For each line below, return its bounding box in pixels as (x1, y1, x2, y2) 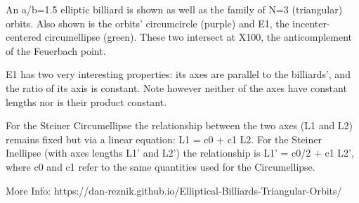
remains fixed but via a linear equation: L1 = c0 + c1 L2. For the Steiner (6, 131, 322, 146)
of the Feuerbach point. (6, 43, 106, 58)
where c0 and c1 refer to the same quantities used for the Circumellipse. (6, 159, 315, 173)
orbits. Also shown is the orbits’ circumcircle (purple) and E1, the (6, 15, 289, 30)
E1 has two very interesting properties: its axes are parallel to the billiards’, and (6, 67, 351, 81)
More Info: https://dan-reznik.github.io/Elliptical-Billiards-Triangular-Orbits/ (6, 183, 342, 197)
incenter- (292, 15, 330, 30)
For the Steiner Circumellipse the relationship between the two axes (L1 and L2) (6, 118, 353, 133)
